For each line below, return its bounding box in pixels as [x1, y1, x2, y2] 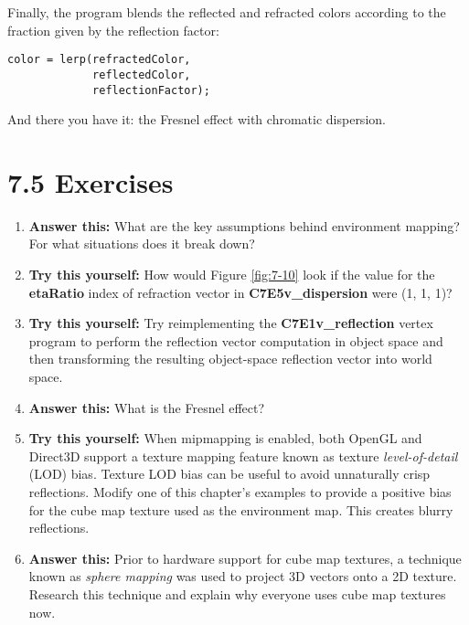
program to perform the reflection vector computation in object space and [28, 331, 443, 350]
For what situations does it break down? [28, 234, 255, 253]
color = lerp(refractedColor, [7, 53, 191, 67]
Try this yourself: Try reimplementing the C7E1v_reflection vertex [28, 313, 433, 333]
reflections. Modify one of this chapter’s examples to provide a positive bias [28, 482, 452, 501]
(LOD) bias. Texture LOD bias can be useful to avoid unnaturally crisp [28, 464, 431, 483]
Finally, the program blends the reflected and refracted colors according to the [7, 3, 446, 21]
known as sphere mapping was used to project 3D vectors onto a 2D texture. [28, 567, 457, 586]
